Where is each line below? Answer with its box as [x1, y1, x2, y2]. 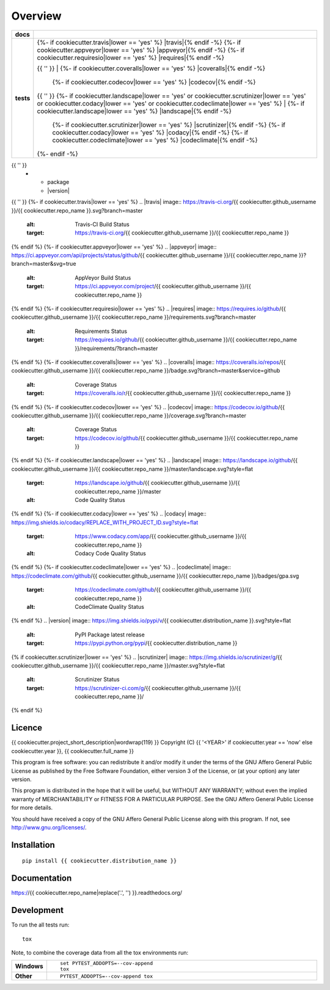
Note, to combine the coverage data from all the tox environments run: [11, 948, 189, 956]
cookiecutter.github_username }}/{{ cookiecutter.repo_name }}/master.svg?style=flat [11, 661, 226, 669]
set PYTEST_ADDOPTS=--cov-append [60, 960, 153, 967]
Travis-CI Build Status [75, 220, 130, 228]
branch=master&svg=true [11, 260, 76, 268]
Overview [11, 9, 62, 23]
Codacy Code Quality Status [75, 550, 146, 557]
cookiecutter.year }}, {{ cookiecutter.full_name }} [11, 747, 134, 754]
